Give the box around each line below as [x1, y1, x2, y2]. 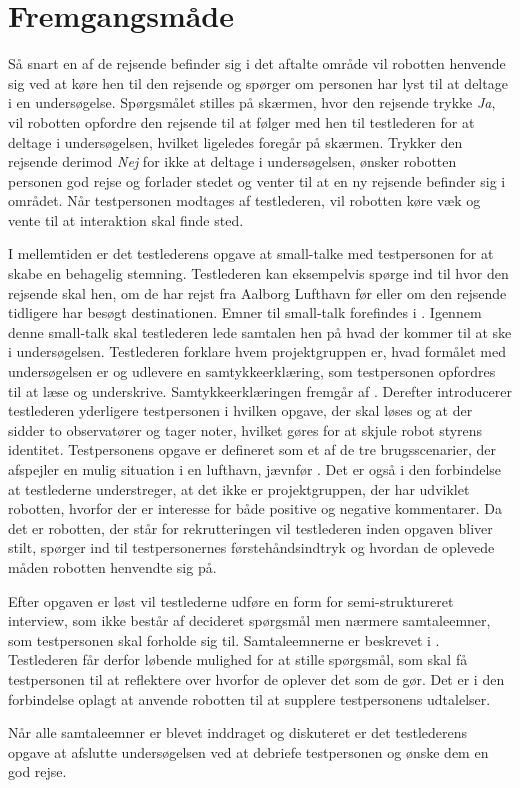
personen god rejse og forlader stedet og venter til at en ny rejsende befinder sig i [8, 170, 506, 191]
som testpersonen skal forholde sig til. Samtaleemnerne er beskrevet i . [8, 629, 440, 650]
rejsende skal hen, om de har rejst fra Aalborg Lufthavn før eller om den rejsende [8, 282, 507, 303]
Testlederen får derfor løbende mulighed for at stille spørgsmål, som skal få [8, 649, 468, 670]
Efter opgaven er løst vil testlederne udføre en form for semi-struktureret [8, 590, 454, 611]
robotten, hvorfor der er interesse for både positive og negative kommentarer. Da [8, 498, 502, 519]
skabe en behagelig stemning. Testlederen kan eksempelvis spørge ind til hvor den [8, 263, 509, 284]
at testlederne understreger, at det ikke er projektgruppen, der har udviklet [8, 478, 470, 499]
